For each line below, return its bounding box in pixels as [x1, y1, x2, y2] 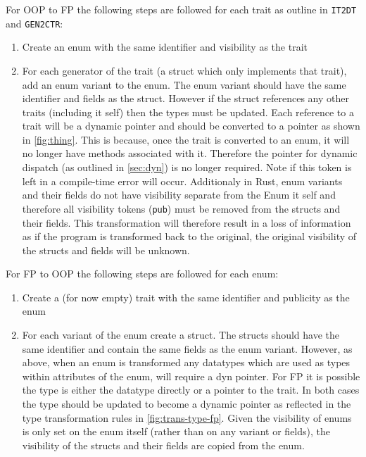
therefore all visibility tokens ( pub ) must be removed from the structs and [22, 201, 341, 215]
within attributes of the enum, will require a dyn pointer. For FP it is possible [22, 368, 360, 383]
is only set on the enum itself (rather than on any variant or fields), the [22, 424, 330, 439]
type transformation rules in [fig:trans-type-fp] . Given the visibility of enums [22, 410, 352, 425]
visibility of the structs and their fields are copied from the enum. [22, 437, 305, 452]
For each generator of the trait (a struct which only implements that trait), [22, 63, 347, 77]
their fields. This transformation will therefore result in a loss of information [22, 215, 351, 230]
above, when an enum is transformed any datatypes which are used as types [22, 355, 351, 370]
